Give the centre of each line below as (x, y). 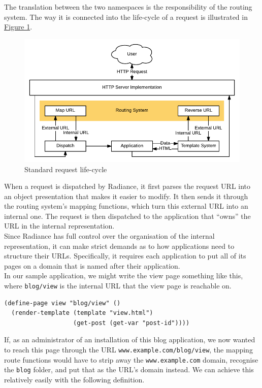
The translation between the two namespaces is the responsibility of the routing (128, 7)
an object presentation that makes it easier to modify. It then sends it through (126, 196)
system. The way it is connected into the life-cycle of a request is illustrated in (126, 17)
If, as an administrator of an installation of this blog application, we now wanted (130, 339)
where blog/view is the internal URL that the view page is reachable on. (118, 286)
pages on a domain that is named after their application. (92, 265)
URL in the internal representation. (59, 226)
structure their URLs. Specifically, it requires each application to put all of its (125, 256)
